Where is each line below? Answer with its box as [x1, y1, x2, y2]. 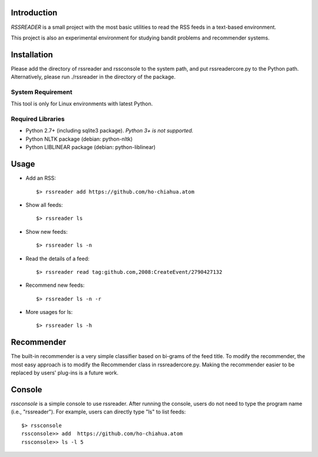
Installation [11, 49, 53, 59]
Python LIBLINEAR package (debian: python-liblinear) [25, 144, 156, 151]
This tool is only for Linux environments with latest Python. [11, 100, 153, 107]
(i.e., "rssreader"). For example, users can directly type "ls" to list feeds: [11, 408, 186, 415]
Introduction [11, 8, 58, 18]
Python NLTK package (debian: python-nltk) [25, 135, 133, 143]
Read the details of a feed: [25, 255, 90, 262]
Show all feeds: [25, 201, 63, 208]
